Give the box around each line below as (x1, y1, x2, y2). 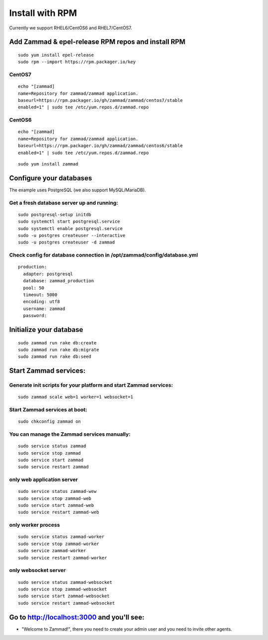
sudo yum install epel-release (18, 52, 94, 58)
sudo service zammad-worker (18, 548, 86, 554)
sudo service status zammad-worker (18, 534, 105, 540)
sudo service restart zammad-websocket (18, 600, 115, 606)
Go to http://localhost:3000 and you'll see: (9, 613, 145, 621)
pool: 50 (23, 285, 45, 291)
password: (23, 313, 47, 319)
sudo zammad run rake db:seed (18, 354, 92, 360)
